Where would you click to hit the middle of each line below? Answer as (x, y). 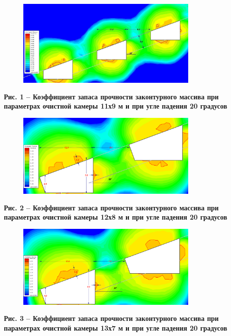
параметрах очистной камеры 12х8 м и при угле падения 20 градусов (115, 217)
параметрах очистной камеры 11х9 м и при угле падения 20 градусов (115, 106)
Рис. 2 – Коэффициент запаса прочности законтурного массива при (111, 207)
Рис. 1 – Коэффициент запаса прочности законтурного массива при (111, 96)
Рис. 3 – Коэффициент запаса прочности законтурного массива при (111, 318)
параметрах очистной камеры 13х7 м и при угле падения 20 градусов (115, 328)
